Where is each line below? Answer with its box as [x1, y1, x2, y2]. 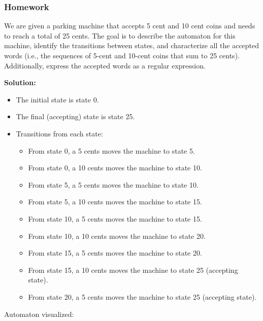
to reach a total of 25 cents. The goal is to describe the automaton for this [4, 30, 236, 41]
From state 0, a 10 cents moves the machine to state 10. [28, 162, 202, 173]
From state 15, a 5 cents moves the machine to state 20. [28, 247, 202, 258]
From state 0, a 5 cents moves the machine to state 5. [28, 145, 195, 156]
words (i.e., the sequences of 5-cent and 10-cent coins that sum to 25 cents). [4, 50, 240, 60]
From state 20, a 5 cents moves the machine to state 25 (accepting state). [28, 291, 257, 302]
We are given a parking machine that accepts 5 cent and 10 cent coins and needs [4, 20, 255, 31]
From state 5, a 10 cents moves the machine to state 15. [28, 196, 202, 207]
